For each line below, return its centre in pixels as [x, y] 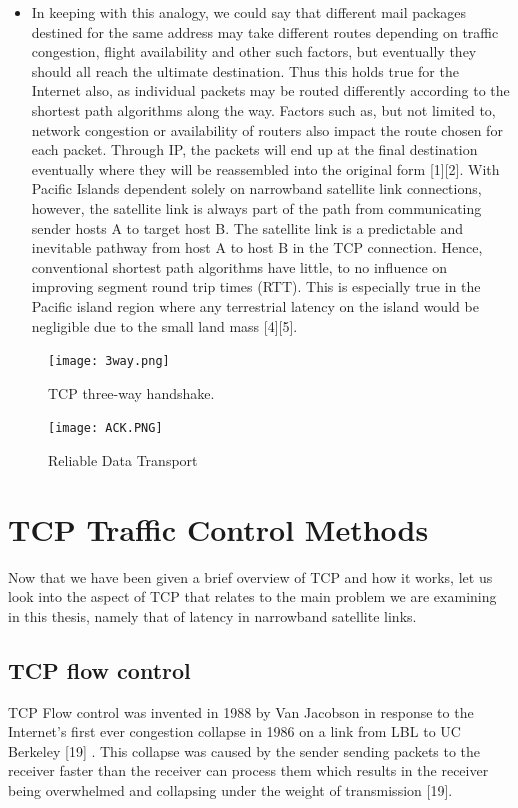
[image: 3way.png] [109, 361]
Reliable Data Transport [123, 460]
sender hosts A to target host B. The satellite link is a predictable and [247, 227]
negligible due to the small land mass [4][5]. [164, 325]
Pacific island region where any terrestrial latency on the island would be [255, 305]
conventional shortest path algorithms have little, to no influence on [239, 266]
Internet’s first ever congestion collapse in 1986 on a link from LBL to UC [234, 731]
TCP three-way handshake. [131, 392]
